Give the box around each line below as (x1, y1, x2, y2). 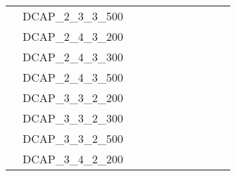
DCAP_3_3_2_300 (23, 110, 123, 126)
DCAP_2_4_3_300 (23, 49, 123, 65)
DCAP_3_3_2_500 (23, 130, 123, 146)
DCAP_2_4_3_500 (23, 69, 123, 85)
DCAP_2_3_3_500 (23, 8, 123, 24)
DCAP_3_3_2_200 (23, 89, 123, 106)
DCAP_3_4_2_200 (23, 151, 123, 167)
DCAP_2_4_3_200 (23, 28, 123, 44)
